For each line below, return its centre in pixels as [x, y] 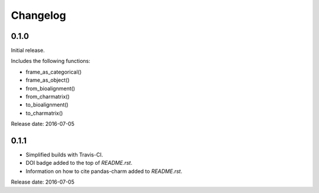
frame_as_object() [48, 80]
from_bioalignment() [51, 88]
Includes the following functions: [51, 61]
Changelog [38, 15]
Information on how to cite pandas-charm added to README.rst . [104, 171]
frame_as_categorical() [54, 72]
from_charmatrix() [48, 96]
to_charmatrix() [44, 113]
